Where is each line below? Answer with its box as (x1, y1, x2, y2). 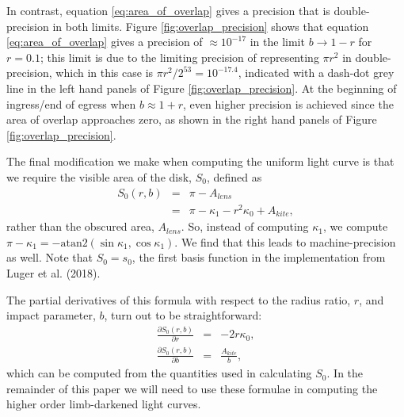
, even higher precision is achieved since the (183, 95, 394, 112)
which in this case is (55, 64, 154, 81)
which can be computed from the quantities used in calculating (6, 365, 312, 381)
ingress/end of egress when (6, 95, 136, 112)
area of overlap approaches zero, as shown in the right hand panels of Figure (6, 111, 377, 128)
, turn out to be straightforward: (104, 307, 262, 323)
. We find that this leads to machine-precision (174, 233, 396, 250)
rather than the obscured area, (6, 218, 154, 235)
